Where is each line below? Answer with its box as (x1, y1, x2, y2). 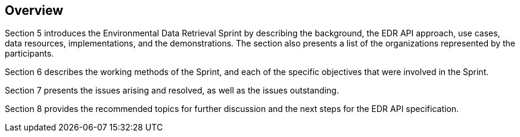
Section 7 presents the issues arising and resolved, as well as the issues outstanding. (5, 85, 339, 96)
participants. (5, 48, 54, 59)
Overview (5, 3, 64, 18)
